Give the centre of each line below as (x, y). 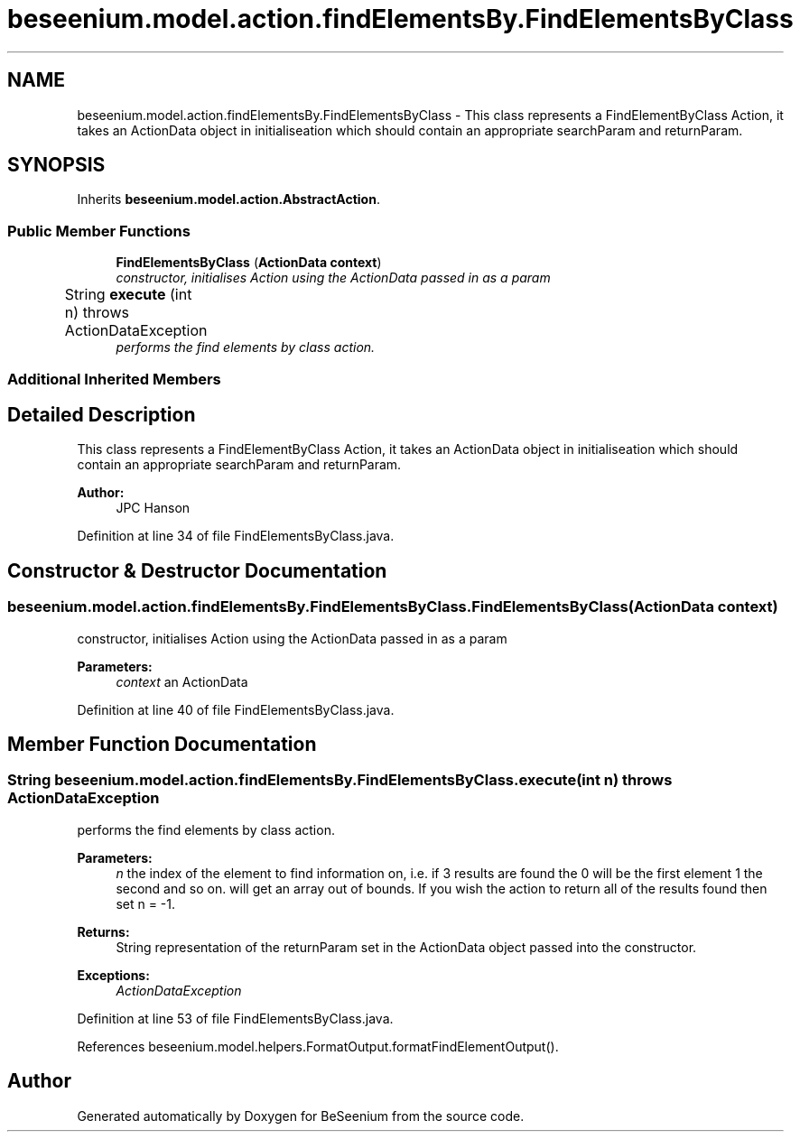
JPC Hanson (153, 508)
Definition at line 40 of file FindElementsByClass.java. (236, 709)
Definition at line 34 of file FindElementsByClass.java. (236, 536)
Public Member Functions (99, 231)
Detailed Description (102, 414)
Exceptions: (113, 975)
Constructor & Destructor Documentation (197, 570)
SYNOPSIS (56, 165)
